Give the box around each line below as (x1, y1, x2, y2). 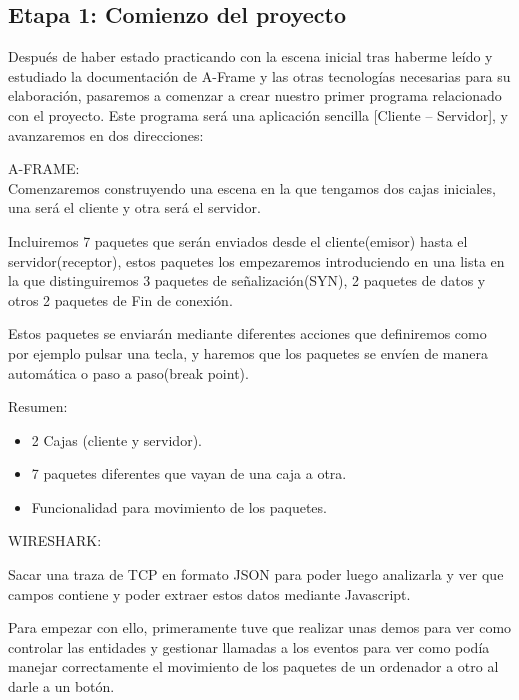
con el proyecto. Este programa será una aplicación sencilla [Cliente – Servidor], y (8, 104, 508, 125)
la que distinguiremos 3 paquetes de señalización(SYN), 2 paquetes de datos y (8, 270, 486, 291)
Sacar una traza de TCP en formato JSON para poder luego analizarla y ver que (8, 564, 504, 585)
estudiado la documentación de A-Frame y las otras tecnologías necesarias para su (8, 65, 511, 86)
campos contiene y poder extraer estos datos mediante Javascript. (8, 583, 411, 604)
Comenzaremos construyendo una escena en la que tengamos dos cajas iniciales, (8, 177, 496, 198)
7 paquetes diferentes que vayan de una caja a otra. (31, 463, 347, 484)
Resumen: (8, 396, 68, 417)
